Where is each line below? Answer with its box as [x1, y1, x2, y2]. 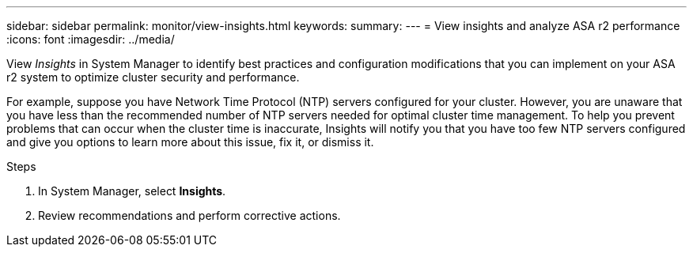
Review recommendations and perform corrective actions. [38, 209, 341, 222]
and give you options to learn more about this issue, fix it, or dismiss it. [6, 135, 374, 149]
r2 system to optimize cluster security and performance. [6, 70, 300, 84]
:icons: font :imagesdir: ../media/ [6, 32, 175, 46]
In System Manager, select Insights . [38, 184, 226, 198]
